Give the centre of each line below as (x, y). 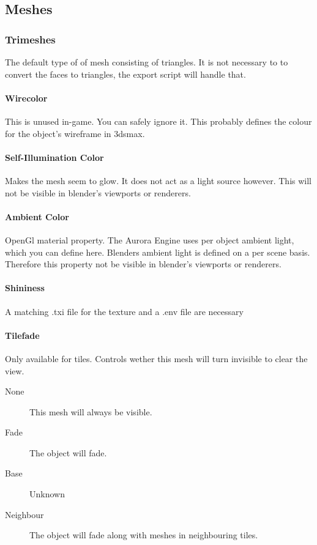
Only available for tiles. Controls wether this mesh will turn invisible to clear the (156, 358)
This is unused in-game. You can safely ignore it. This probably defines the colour (158, 121)
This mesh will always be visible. (91, 411)
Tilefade (22, 335)
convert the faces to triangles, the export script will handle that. (125, 74)
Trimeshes (30, 39)
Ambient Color (37, 216)
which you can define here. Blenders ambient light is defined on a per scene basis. (158, 252)
